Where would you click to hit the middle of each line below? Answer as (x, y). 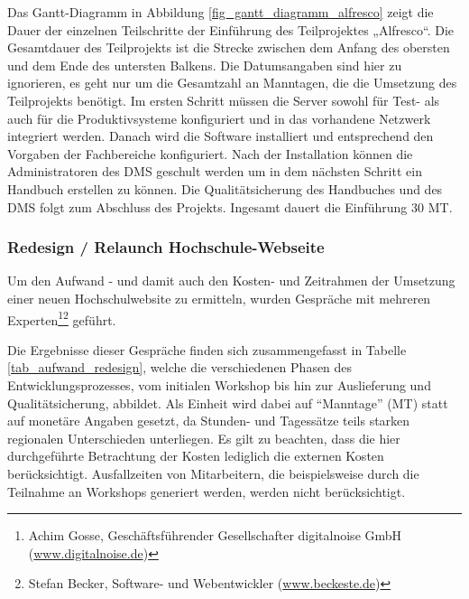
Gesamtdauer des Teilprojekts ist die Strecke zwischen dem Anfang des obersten (229, 47)
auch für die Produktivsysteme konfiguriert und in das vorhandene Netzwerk (219, 118)
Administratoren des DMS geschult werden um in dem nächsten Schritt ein (215, 171)
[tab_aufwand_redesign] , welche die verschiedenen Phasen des (180, 367)
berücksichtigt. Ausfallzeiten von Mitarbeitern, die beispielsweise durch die (213, 473)
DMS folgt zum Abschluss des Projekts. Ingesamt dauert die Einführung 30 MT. (230, 206)
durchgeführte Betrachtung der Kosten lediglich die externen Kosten (196, 456)
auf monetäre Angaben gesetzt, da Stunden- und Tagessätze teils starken (209, 421)
